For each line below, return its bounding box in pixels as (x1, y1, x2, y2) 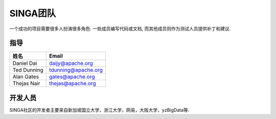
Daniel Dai (12, 60, 37, 67)
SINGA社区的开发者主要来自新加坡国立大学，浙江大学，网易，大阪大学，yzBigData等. (9, 107, 190, 113)
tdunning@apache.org (49, 66, 103, 74)
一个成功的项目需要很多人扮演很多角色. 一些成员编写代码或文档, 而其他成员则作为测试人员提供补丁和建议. (9, 26, 231, 32)
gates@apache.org (49, 73, 95, 80)
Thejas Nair (12, 80, 40, 87)
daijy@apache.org (49, 60, 93, 67)
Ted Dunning (12, 66, 43, 74)
